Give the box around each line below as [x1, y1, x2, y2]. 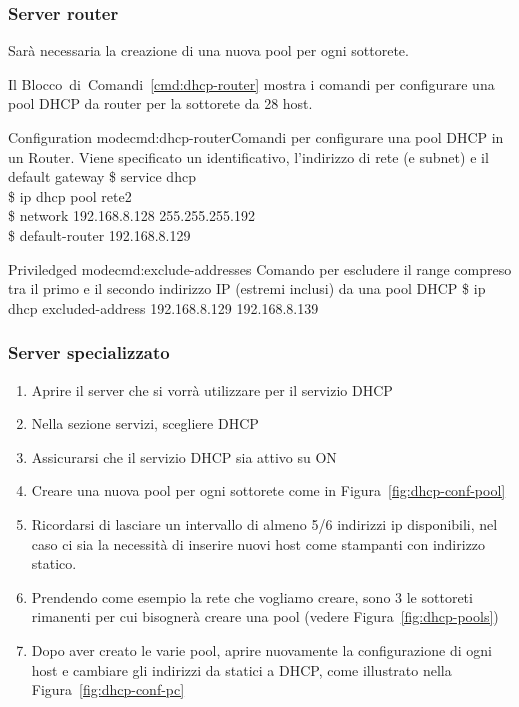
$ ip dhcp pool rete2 [8, 185, 132, 206]
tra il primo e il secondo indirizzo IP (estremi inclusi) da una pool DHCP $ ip [8, 278, 486, 299]
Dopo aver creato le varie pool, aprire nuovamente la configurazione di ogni [31, 639, 492, 660]
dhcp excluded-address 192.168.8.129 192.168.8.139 [8, 297, 319, 318]
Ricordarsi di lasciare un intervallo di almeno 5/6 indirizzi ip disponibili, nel [31, 513, 498, 534]
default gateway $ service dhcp [8, 166, 196, 187]
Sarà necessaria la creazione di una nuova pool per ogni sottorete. [8, 40, 409, 61]
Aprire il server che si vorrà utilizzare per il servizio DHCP [31, 379, 393, 400]
